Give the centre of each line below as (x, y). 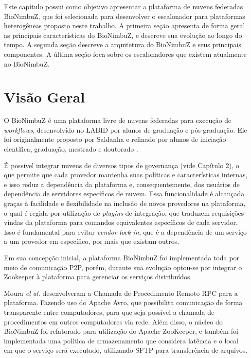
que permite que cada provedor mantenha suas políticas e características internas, (126, 175)
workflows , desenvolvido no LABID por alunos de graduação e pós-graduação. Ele (125, 129)
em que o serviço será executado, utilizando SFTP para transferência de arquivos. (126, 350)
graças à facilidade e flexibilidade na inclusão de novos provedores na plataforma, (125, 203)
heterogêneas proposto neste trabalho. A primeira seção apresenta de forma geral (125, 26)
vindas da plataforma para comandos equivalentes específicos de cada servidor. (121, 222)
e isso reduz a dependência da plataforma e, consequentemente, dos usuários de (122, 184)
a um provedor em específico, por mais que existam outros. (92, 241)
